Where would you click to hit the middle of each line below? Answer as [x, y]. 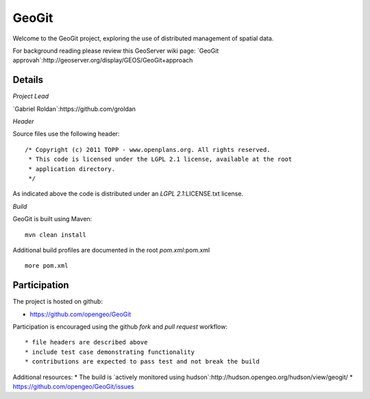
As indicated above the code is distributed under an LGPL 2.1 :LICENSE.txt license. [128, 194]
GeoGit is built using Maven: [52, 219]
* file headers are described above [86, 343]
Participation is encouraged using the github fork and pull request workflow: [120, 326]
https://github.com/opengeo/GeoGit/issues [73, 386]
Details [28, 80]
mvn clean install [56, 235]
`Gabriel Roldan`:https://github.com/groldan [74, 109]
